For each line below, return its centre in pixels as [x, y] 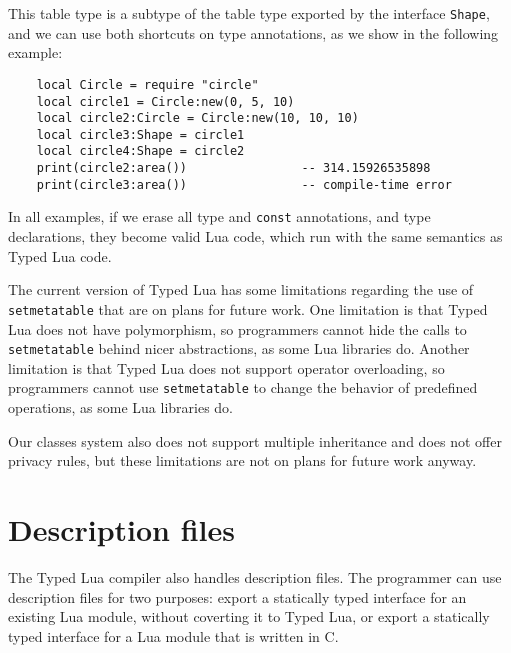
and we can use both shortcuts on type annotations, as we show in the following [253, 32]
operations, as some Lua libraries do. [121, 407]
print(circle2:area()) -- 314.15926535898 [233, 168]
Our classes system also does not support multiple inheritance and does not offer [255, 440]
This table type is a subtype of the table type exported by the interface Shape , [249, 13]
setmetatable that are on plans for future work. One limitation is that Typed [248, 308]
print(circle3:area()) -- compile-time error [244, 184]
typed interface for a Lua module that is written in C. [173, 635]
